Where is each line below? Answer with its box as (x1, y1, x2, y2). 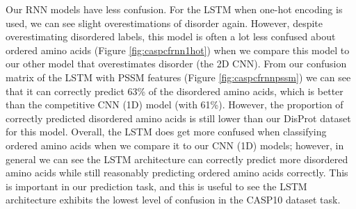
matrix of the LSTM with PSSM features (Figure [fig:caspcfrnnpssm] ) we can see (6, 69, 351, 84)
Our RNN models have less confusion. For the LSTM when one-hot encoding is (6, 2, 343, 16)
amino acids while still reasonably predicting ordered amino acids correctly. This (6, 165, 348, 180)
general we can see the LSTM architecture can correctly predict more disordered (6, 151, 348, 166)
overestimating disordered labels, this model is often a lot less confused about (6, 29, 336, 44)
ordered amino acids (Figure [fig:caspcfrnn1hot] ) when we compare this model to (6, 42, 350, 57)
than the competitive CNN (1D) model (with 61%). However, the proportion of (6, 97, 343, 112)
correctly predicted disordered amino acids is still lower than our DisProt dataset (6, 110, 351, 125)
